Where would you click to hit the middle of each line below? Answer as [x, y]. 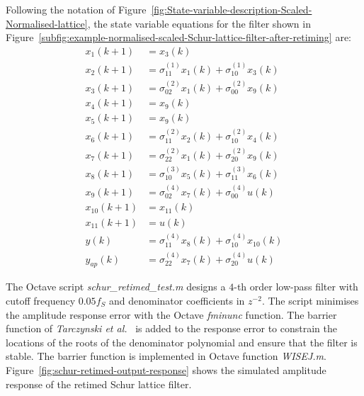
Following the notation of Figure [76, 9]
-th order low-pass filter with [296, 287]
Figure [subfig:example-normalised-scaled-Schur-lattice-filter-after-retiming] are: [179, 37]
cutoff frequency [41, 301]
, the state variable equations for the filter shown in [199, 23]
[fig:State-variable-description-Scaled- [232, 9]
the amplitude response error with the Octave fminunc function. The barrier [171, 314]
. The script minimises [310, 301]
